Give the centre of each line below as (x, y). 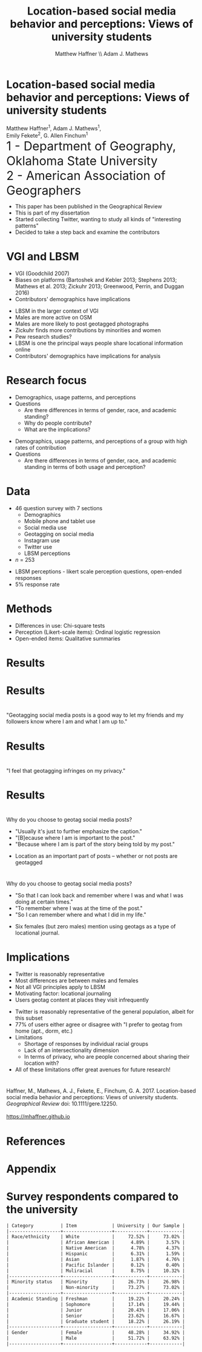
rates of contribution (41, 447)
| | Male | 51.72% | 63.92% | (96, 1338)
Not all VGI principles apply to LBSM (60, 987)
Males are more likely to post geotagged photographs (82, 324)
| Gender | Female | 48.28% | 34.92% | (96, 1333)
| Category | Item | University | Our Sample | (96, 1225)
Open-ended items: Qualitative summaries (68, 638)
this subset (29, 1018)
